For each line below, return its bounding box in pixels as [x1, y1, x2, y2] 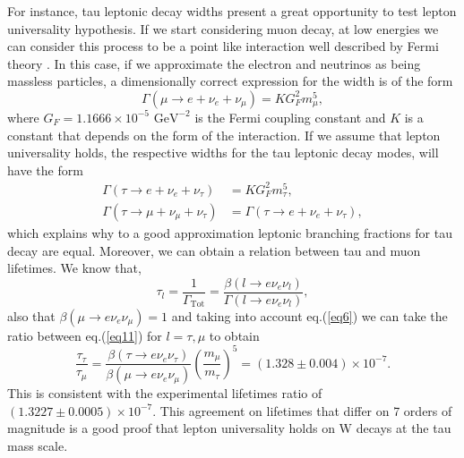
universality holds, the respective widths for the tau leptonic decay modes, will [7, 143, 439, 162]
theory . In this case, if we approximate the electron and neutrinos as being [7, 54, 421, 72]
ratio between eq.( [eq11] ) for [7, 326, 162, 344]
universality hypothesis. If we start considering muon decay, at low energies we [7, 19, 439, 38]
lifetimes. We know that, [7, 259, 142, 277]
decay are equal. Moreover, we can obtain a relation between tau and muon [7, 241, 421, 259]
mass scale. [7, 437, 68, 455]
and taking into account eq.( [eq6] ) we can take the [171, 306, 448, 325]
